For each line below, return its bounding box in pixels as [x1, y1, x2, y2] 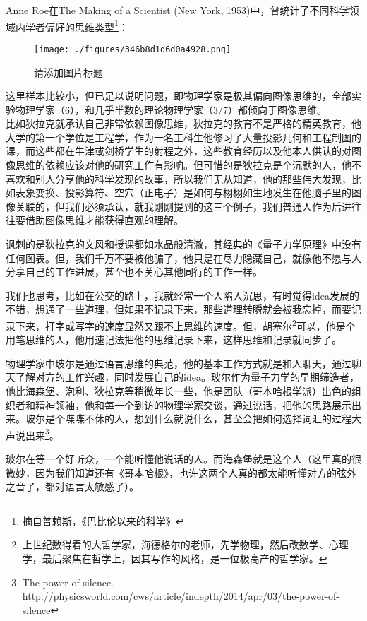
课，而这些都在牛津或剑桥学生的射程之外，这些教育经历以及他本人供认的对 [6, 143, 351, 158]
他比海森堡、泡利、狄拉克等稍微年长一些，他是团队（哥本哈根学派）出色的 [6, 384, 351, 398]
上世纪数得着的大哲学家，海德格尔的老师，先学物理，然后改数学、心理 [22, 537, 349, 552]
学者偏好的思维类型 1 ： [25, 17, 128, 34]
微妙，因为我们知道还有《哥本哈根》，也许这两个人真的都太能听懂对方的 [6, 465, 337, 480]
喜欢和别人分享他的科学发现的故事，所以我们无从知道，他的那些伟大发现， [6, 171, 351, 186]
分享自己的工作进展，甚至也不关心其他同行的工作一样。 [6, 264, 263, 279]
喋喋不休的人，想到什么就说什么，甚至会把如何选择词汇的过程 [64, 411, 351, 426]
